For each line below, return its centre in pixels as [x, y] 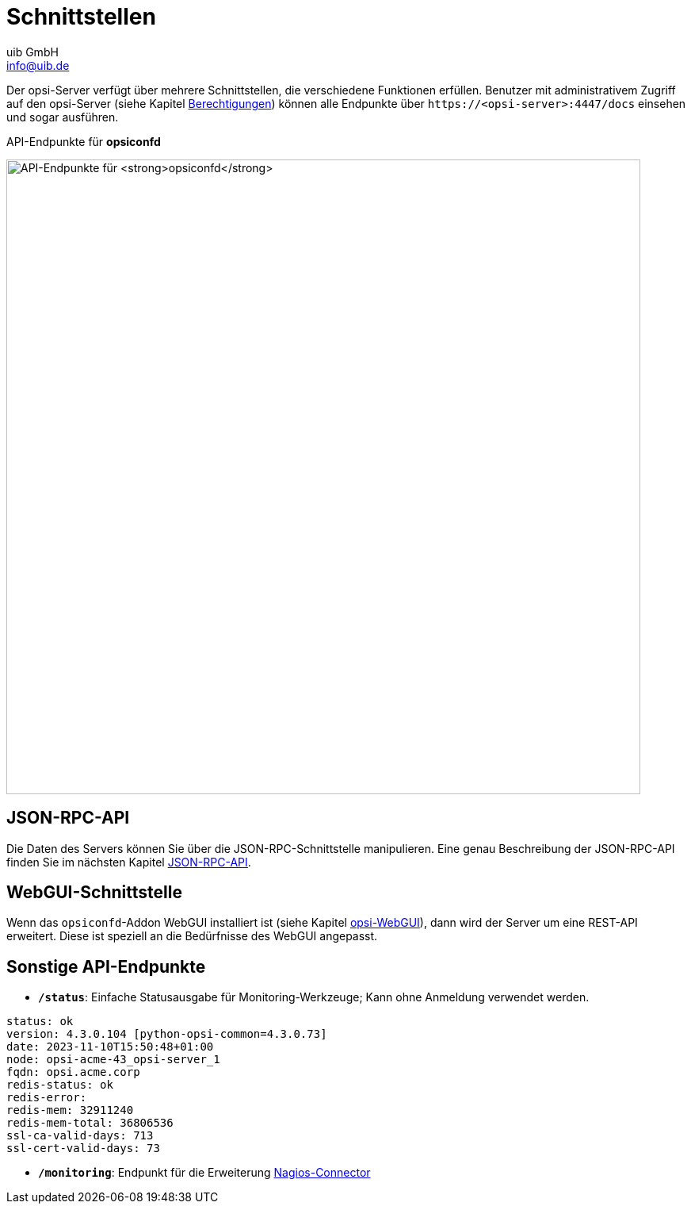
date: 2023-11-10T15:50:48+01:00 [110, 1047]
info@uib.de [38, 65]
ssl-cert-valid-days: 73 [83, 1149]
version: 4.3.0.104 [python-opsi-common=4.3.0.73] [167, 1034]
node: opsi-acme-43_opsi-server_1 [113, 1060]
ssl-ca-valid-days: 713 [80, 1136]
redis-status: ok [60, 1085]
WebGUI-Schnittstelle [94, 893]
